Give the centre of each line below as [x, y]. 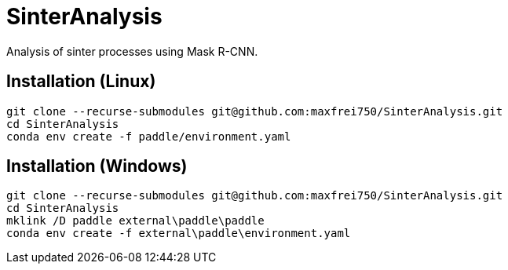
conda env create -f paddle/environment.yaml [149, 136]
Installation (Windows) [97, 166]
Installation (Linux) [81, 82]
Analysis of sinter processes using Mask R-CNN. [132, 51]
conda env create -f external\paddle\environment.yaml [179, 234]
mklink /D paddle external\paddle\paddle [135, 221]
